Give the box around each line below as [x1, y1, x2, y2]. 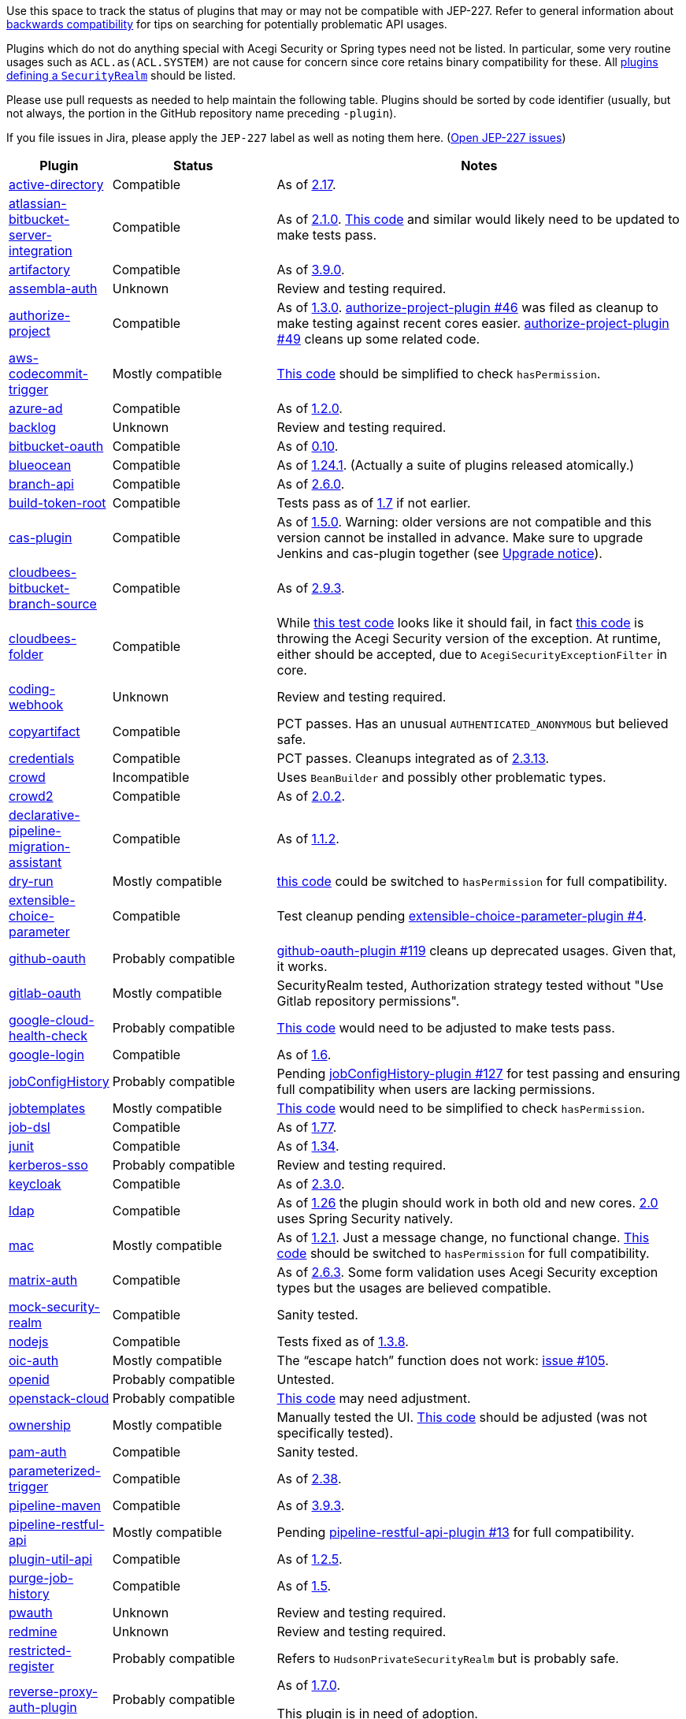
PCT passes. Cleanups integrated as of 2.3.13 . [276, 750, 550, 766]
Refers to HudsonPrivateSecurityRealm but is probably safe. [276, 1650, 619, 1666]
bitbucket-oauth [9, 438, 104, 454]
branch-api [9, 476, 74, 492]
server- [9, 227, 52, 243]
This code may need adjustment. [276, 1390, 471, 1406]
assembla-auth [9, 281, 98, 296]
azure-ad [9, 400, 63, 416]
